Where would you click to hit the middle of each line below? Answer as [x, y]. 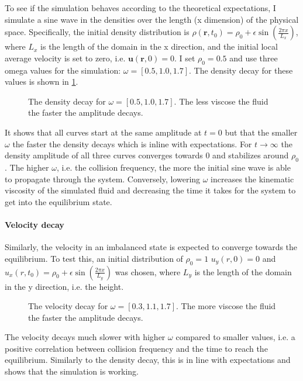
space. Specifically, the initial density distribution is [97, 32]
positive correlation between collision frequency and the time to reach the [136, 348]
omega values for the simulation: [63, 70]
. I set [185, 58]
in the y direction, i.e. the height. [64, 286]
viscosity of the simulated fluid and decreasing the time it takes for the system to [150, 190]
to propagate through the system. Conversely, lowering [103, 179]
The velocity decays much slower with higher [85, 337]
